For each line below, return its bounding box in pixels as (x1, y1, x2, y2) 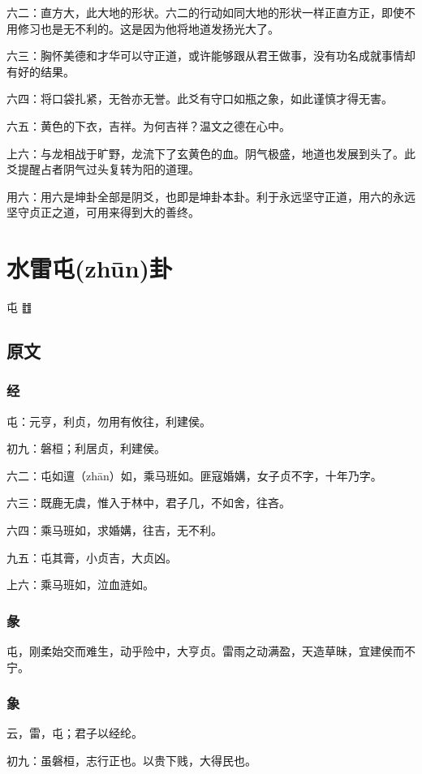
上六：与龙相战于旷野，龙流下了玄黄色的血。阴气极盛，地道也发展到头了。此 (6, 144, 416, 161)
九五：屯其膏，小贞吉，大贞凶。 (6, 548, 177, 565)
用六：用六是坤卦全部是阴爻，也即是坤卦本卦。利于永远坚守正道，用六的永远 (6, 187, 416, 204)
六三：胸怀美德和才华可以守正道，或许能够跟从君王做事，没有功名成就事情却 (6, 47, 416, 64)
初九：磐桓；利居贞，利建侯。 (6, 440, 166, 457)
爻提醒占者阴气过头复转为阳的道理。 (6, 161, 200, 178)
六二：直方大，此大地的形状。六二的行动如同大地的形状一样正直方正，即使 (6, 4, 404, 20)
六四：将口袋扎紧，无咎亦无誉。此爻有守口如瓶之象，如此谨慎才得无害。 (6, 90, 393, 107)
